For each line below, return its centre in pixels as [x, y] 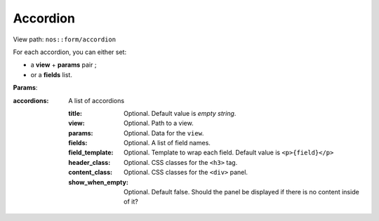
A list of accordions [97, 100]
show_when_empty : [99, 182]
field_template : [91, 153]
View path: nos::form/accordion [64, 39]
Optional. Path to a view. [159, 123]
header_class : [89, 162]
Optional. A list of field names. [167, 143]
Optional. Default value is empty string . [180, 113]
